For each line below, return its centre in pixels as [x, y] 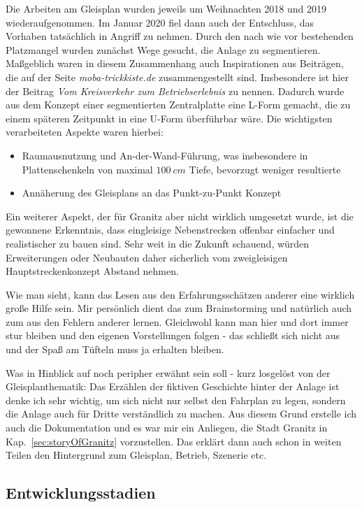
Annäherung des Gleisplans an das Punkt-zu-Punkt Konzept [152, 193]
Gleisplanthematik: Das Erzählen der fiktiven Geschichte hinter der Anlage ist [173, 386]
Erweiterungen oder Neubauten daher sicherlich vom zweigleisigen [147, 257]
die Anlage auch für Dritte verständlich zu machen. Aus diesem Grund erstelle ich [181, 414]
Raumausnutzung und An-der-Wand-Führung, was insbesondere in [165, 155]
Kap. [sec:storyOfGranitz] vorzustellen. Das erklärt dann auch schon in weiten [174, 441]
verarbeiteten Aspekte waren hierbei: [85, 132]
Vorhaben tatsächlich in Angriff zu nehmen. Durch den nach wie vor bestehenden [180, 36]
